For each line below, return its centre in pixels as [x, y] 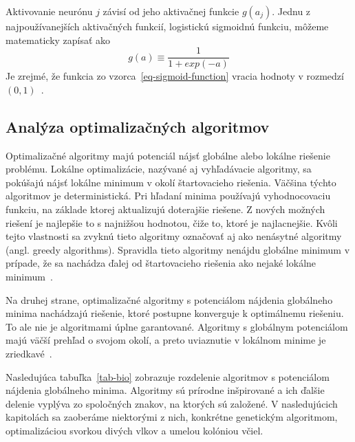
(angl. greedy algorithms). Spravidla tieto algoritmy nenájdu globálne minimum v [178, 249]
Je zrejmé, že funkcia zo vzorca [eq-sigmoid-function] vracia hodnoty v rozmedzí [175, 76]
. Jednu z [291, 11]
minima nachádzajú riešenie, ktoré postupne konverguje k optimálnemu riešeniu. [175, 313]
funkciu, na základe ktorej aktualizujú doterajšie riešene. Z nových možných [165, 209]
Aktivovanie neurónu [49, 11]
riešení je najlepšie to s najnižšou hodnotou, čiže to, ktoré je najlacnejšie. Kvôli [172, 222]
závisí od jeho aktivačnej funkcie [171, 11]
